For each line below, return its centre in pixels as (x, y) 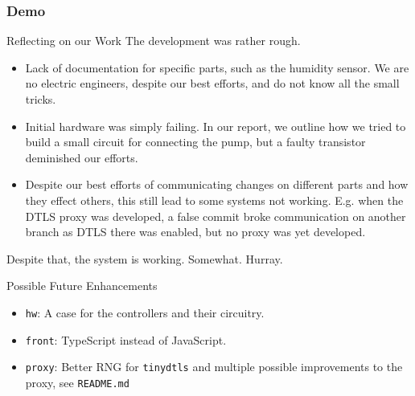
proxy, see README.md (77, 382)
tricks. (41, 99)
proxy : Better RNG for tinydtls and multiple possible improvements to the (214, 367)
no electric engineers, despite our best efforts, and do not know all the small (212, 83)
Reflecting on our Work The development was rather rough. (154, 41)
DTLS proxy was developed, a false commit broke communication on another (216, 216)
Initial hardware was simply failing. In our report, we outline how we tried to (216, 126)
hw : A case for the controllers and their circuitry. (145, 312)
